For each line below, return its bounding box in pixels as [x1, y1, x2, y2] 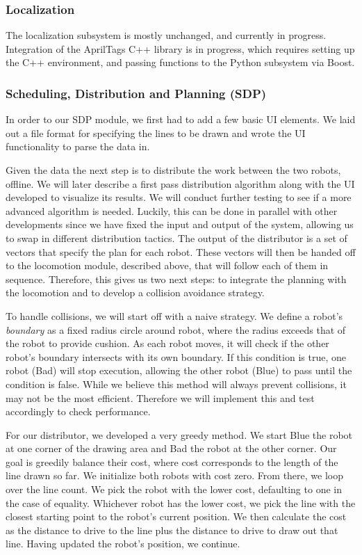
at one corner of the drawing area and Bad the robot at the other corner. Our [6, 441, 337, 456]
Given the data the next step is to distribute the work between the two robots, [6, 163, 341, 177]
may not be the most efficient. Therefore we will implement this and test [6, 390, 315, 405]
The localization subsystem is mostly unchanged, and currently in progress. [6, 28, 327, 42]
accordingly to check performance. [6, 404, 151, 419]
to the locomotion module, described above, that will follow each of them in [6, 258, 329, 273]
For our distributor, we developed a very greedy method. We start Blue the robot [6, 427, 353, 442]
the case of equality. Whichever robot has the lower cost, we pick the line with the [6, 495, 356, 510]
